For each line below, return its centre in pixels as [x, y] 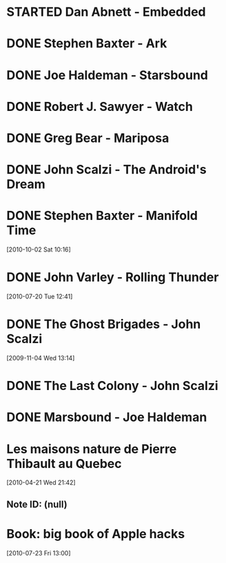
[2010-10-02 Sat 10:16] [39, 249]
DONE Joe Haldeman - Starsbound [107, 75]
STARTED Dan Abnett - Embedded [106, 12]
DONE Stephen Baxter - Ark [87, 44]
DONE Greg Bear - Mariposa [88, 138]
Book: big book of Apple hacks [96, 534]
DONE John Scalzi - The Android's [107, 170]
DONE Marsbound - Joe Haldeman [107, 417]
